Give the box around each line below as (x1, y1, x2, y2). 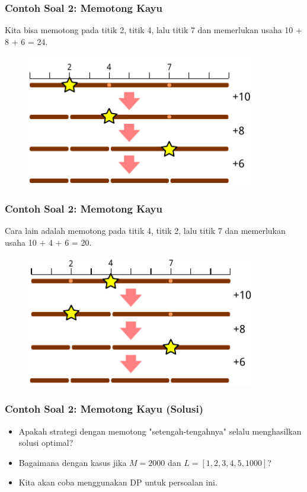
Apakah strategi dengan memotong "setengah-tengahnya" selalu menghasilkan (18, 425, 302, 437)
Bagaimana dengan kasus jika (18, 456, 127, 468)
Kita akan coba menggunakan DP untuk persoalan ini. (18, 476, 218, 488)
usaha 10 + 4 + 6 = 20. (5, 236, 92, 248)
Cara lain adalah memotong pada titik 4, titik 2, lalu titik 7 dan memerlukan (5, 224, 286, 236)
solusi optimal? (18, 436, 73, 449)
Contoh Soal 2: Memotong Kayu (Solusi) (5, 401, 203, 416)
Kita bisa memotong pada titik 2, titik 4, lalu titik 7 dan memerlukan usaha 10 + (5, 24, 302, 36)
